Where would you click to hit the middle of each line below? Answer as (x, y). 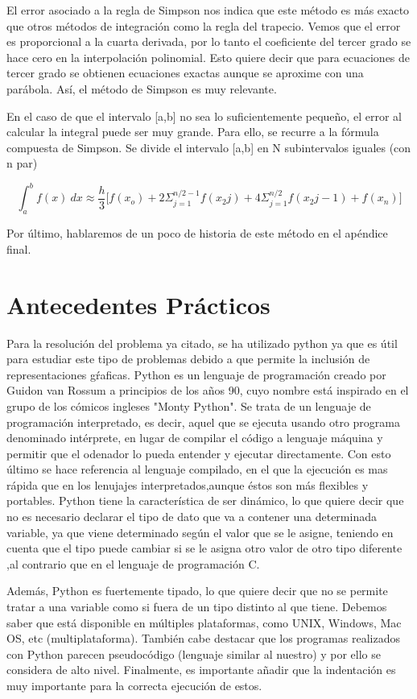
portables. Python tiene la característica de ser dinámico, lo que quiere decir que (205, 500)
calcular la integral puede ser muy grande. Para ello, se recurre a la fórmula (193, 132)
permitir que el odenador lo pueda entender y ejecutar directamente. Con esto (199, 453)
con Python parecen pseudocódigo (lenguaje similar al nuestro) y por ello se (194, 654)
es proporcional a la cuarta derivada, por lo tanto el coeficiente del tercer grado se (209, 41)
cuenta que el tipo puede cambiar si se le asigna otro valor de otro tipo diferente (204, 548)
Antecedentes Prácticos (138, 304)
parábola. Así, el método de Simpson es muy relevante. (142, 88)
